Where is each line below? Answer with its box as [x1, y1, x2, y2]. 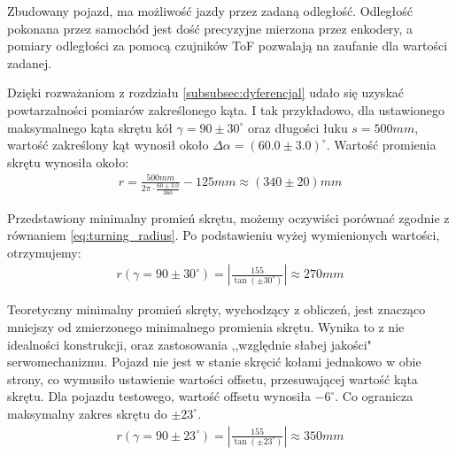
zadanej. [7, 53, 52, 72]
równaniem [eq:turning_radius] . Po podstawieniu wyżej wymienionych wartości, [7, 226, 440, 244]
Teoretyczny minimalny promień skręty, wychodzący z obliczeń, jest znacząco [7, 300, 426, 319]
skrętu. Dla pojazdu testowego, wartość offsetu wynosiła [7, 387, 311, 405]
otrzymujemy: [7, 243, 81, 261]
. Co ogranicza [335, 387, 413, 405]
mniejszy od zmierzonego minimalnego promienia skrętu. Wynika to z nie [7, 318, 405, 335]
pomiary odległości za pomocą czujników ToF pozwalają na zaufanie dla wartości [7, 36, 448, 55]
